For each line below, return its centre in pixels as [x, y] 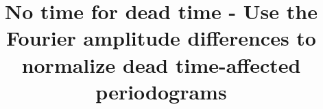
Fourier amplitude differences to [161, 38]
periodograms [161, 91]
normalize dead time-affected [161, 64]
